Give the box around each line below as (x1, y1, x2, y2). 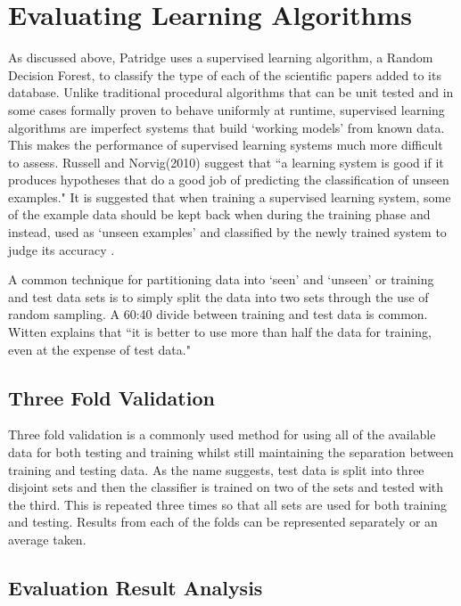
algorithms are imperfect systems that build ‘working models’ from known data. (8, 118, 445, 136)
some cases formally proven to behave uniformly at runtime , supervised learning (8, 100, 445, 119)
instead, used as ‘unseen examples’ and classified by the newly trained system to (8, 223, 447, 242)
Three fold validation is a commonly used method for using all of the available (8, 425, 436, 444)
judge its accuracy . (8, 240, 115, 258)
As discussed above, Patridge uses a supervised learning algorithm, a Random (8, 48, 433, 67)
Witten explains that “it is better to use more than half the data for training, (8, 323, 432, 341)
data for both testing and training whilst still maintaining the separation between (8, 443, 454, 462)
